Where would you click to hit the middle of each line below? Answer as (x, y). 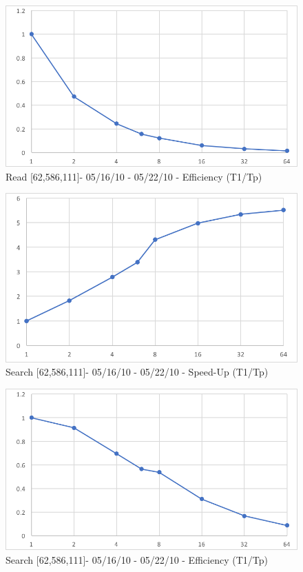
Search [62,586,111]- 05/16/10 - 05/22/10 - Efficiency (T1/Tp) (137, 559)
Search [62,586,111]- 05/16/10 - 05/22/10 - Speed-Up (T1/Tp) (137, 372)
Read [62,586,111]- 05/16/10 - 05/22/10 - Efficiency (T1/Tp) (134, 176)
